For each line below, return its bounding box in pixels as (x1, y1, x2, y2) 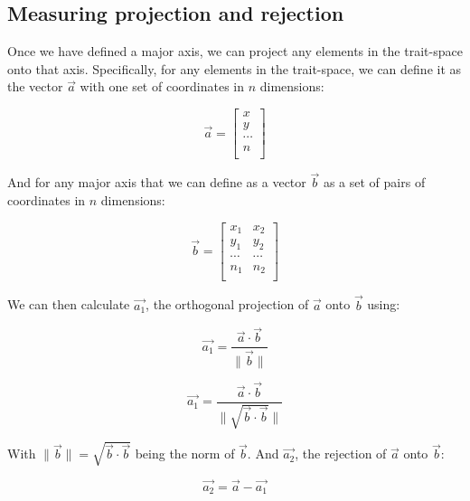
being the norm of (135, 444, 235, 463)
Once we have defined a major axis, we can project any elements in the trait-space (7, 42, 463, 61)
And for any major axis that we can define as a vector (7, 173, 306, 192)
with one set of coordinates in (80, 77, 244, 96)
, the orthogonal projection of (146, 295, 309, 314)
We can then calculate (7, 295, 130, 314)
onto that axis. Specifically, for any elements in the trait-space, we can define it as (7, 59, 462, 78)
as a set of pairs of (323, 173, 426, 192)
